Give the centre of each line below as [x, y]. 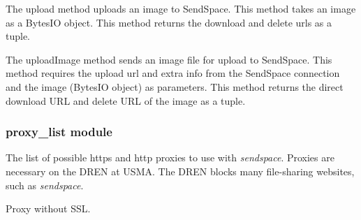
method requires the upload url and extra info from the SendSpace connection [173, 73]
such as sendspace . [45, 185]
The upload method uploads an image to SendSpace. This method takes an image [181, 8]
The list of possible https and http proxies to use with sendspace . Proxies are [170, 157]
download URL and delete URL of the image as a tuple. [126, 100]
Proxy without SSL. [48, 208]
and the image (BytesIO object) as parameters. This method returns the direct [175, 86]
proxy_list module [59, 132]
